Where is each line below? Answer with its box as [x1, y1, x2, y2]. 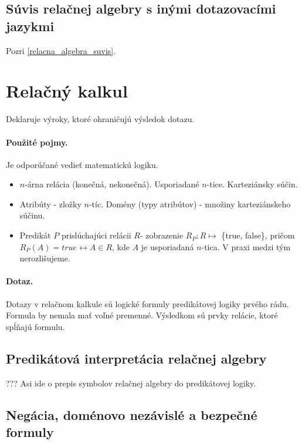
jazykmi [6, 16, 55, 35]
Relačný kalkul [6, 79, 128, 103]
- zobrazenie [140, 229, 184, 241]
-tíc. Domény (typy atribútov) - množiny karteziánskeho [89, 197, 291, 210]
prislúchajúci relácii [61, 229, 131, 241]
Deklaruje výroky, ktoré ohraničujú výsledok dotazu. [6, 113, 195, 125]
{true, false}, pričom [221, 229, 295, 241]
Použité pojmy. [6, 136, 68, 148]
